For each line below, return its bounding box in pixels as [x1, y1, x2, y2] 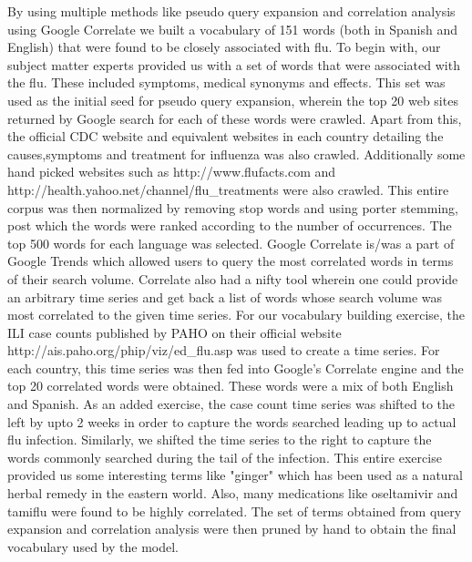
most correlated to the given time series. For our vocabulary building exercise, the [7, 305, 466, 324]
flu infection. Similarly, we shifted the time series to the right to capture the [7, 430, 432, 449]
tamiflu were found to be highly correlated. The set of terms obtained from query [7, 501, 462, 520]
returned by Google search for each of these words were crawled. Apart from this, [7, 108, 462, 128]
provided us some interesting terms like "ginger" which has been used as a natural [7, 465, 464, 485]
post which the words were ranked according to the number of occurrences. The [7, 216, 452, 235]
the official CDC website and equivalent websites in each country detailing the [7, 127, 444, 146]
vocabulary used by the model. [7, 536, 179, 556]
